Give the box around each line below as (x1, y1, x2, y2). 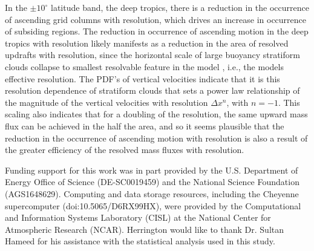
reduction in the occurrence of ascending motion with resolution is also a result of (5, 131, 308, 144)
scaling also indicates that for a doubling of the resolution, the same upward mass (5, 108, 308, 120)
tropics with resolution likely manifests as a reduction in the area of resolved (5, 36, 289, 49)
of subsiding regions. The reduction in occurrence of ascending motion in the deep (5, 25, 309, 37)
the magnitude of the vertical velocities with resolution (5, 96, 208, 108)
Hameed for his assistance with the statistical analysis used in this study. (5, 235, 275, 247)
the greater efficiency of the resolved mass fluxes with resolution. (5, 143, 244, 156)
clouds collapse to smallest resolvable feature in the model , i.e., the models (5, 60, 284, 73)
